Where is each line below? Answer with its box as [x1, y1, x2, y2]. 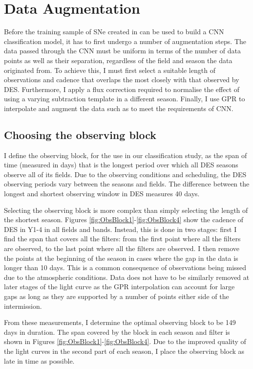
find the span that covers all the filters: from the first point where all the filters [4, 233, 241, 244]
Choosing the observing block [4, 127, 157, 142]
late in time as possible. [4, 355, 75, 366]
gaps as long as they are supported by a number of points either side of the [4, 291, 229, 301]
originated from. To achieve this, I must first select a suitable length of [4, 65, 215, 75]
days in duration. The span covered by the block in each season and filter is [4, 326, 230, 337]
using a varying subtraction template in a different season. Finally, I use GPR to [4, 93, 245, 104]
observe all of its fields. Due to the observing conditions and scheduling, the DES [4, 169, 247, 179]
